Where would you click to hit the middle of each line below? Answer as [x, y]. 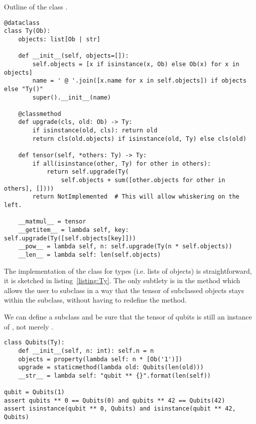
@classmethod [40, 114]
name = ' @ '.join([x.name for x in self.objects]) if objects [139, 81]
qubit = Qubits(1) [34, 392]
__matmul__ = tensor [52, 222]
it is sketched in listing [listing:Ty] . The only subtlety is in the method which [122, 280]
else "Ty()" [24, 89]
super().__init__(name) [72, 97]
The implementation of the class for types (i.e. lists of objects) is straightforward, [128, 270]
